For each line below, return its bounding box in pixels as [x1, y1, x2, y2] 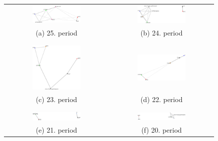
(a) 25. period [35, 27, 78, 37]
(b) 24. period [140, 27, 183, 37]
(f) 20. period [141, 124, 182, 135]
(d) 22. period [140, 94, 183, 104]
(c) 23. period [36, 94, 77, 104]
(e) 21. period [36, 124, 77, 135]
